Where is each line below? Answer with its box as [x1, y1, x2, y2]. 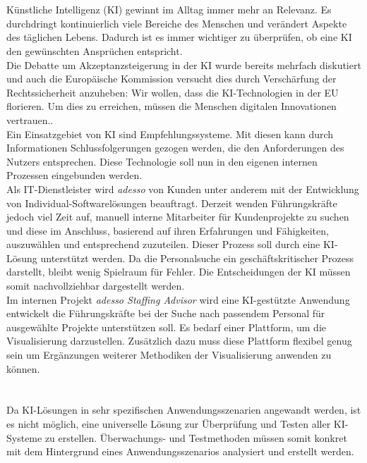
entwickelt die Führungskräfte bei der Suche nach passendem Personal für [6, 306, 325, 321]
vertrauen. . [6, 112, 54, 127]
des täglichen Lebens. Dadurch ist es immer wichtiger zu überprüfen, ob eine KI [6, 30, 352, 44]
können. [6, 361, 40, 376]
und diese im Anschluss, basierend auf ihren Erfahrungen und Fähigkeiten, [6, 223, 329, 237]
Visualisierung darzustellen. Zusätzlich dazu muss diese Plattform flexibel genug [6, 333, 352, 348]
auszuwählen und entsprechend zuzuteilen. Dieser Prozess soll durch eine [6, 237, 320, 252]
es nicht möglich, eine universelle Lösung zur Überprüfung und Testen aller [6, 416, 331, 431]
